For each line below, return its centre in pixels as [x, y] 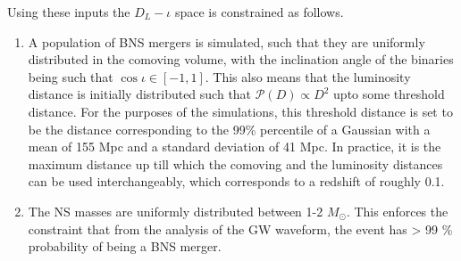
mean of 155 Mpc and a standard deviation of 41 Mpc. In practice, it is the [235, 147]
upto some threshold [389, 94]
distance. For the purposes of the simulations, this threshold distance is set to [240, 111]
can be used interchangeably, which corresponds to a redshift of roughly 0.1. [236, 181]
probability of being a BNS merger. [125, 246]
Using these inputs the [69, 12]
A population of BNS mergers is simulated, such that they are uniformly [226, 41]
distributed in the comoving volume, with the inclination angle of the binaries [241, 59]
